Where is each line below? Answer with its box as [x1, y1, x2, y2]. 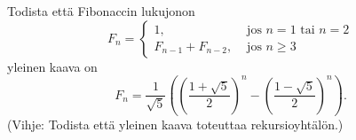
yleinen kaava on [7, 57, 98, 75]
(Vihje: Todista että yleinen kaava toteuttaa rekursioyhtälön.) [7, 115, 344, 134]
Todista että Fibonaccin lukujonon [7, 2, 195, 19]
